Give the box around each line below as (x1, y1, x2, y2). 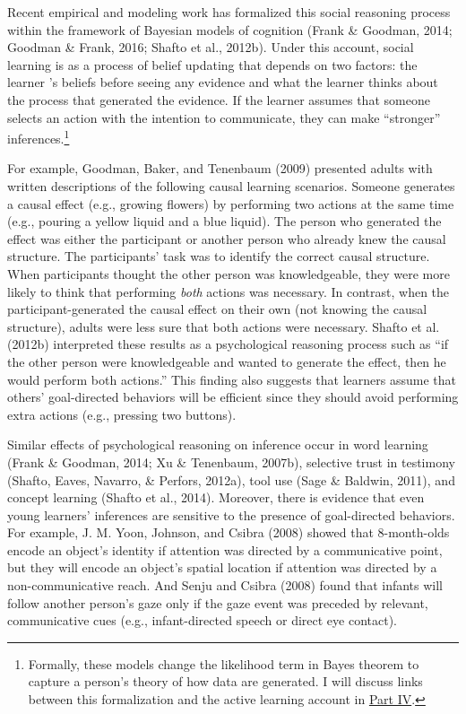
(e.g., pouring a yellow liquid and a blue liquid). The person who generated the (7, 212, 442, 231)
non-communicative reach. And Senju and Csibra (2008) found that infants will (7, 576, 444, 595)
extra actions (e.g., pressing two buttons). (7, 405, 237, 423)
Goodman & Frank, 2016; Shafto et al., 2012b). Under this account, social (7, 38, 414, 57)
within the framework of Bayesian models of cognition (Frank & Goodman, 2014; (7, 20, 453, 39)
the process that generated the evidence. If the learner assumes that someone (7, 90, 430, 109)
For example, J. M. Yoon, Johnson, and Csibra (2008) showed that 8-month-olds (7, 523, 450, 542)
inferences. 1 (7, 126, 70, 147)
